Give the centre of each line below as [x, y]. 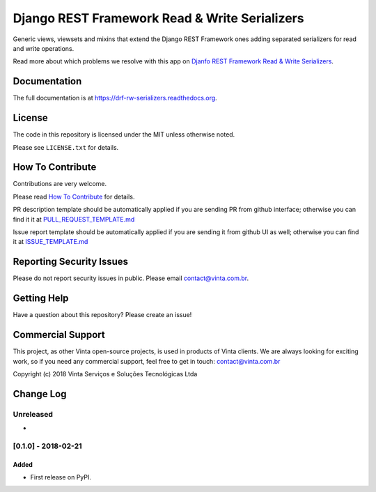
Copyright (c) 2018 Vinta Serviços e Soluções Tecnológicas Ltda [105, 374]
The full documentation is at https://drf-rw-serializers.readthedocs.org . [115, 98]
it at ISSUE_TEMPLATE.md [50, 242]
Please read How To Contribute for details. [74, 197]
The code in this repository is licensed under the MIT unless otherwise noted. [124, 134]
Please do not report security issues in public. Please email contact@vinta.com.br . [131, 278]
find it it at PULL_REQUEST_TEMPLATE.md [74, 219]
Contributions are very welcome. [60, 184]
